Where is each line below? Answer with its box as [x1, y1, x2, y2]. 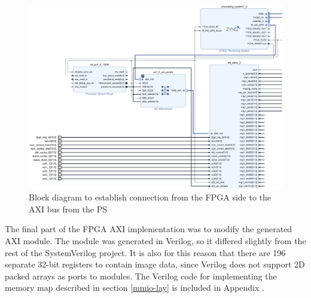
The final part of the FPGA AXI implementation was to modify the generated [5, 223, 292, 235]
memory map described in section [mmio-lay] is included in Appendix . [5, 281, 264, 294]
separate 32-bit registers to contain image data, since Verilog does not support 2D [5, 258, 305, 270]
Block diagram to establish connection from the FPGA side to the [29, 191, 272, 203]
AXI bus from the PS [29, 202, 107, 215]
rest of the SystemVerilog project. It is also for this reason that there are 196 [5, 246, 286, 259]
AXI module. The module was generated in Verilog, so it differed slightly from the [5, 235, 306, 247]
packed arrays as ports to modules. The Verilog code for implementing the [5, 269, 277, 282]
